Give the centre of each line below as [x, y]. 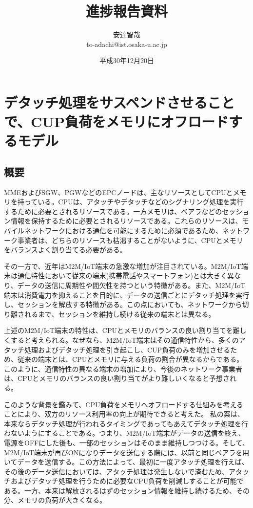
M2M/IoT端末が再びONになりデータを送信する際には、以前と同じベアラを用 [127, 452]
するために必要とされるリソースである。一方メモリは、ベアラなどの [113, 211]
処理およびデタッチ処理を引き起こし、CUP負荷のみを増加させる [127, 349]
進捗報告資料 [126, 11]
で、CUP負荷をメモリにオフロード [116, 121]
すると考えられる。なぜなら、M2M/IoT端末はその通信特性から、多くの [125, 340]
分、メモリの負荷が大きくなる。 [55, 500]
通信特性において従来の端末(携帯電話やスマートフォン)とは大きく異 [126, 276]
